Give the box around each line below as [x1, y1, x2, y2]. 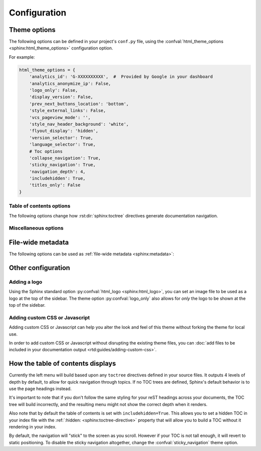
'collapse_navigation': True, [29, 155, 101, 161]
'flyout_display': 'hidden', [29, 128, 99, 134]
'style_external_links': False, [29, 108, 106, 113]
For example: [9, 54, 35, 60]
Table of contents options [9, 202, 71, 209]
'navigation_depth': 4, [29, 169, 86, 174]
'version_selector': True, [29, 135, 94, 140]
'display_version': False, [29, 94, 94, 100]
